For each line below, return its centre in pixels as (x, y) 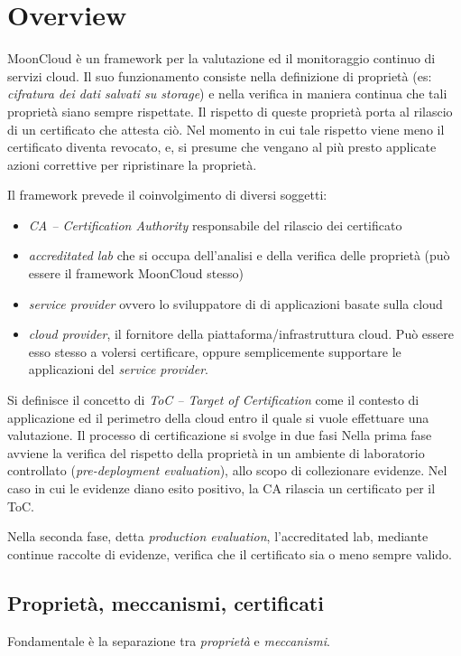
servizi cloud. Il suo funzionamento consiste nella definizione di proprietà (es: (220, 75)
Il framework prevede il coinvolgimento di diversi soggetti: (167, 195)
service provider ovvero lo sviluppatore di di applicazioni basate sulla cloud (235, 303)
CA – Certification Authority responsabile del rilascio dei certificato (215, 225)
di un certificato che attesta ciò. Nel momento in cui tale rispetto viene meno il (226, 129)
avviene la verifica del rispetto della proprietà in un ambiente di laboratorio (216, 452)
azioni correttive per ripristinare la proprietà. (132, 164)
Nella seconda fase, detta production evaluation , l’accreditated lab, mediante (218, 536)
